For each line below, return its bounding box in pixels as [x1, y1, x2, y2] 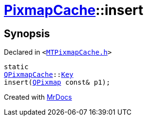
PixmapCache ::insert [4, 2, 144, 18]
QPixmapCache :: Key [4, 71, 74, 79]
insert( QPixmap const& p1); [4, 78, 111, 87]
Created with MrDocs [4, 93, 72, 102]
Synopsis [4, 27, 50, 40]
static [4, 63, 29, 71]
